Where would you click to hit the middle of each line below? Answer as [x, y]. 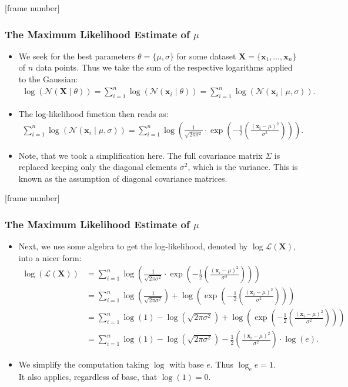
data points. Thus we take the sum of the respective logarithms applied [164, 67]
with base [187, 364]
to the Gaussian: [48, 79]
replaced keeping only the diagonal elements [98, 167]
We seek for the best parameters [77, 56]
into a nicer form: [50, 257]
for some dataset [206, 56]
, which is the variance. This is [243, 167]
